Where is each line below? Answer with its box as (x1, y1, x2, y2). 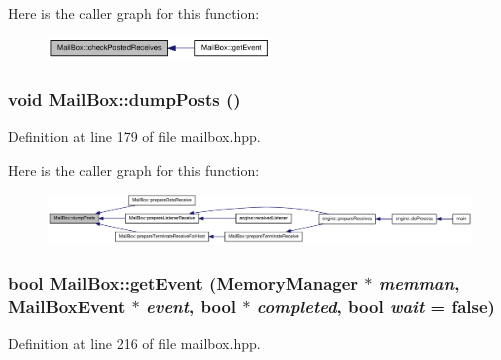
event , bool (146, 293, 237, 318)
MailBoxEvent (8, 293, 126, 318)
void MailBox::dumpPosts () (8, 86, 241, 111)
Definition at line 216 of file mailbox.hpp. (8, 333, 261, 353)
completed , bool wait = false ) (256, 293, 495, 318)
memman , (378, 270, 460, 295)
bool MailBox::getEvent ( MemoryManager (8, 270, 359, 295)
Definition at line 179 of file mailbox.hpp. (8, 125, 261, 146)
